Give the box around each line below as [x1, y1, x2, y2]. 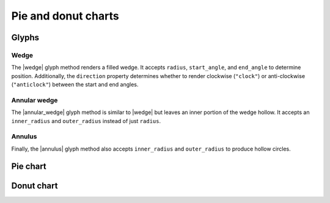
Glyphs [11, 32, 40, 43]
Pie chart [11, 161, 47, 171]
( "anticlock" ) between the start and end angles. [11, 81, 139, 88]
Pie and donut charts [11, 9, 119, 23]
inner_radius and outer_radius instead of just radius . [11, 117, 161, 124]
